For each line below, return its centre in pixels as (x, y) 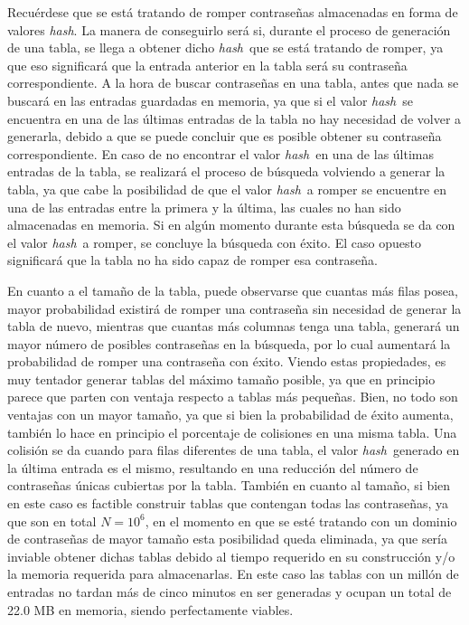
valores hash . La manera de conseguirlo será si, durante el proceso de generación (229, 29)
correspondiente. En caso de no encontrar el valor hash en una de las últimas (221, 153)
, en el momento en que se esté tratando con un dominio (301, 521)
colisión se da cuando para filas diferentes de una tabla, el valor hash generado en (234, 450)
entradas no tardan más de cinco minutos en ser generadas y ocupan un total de (230, 592)
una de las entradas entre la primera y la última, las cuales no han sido (204, 207)
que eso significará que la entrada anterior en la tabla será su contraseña (207, 65)
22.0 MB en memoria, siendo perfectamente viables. (150, 609)
